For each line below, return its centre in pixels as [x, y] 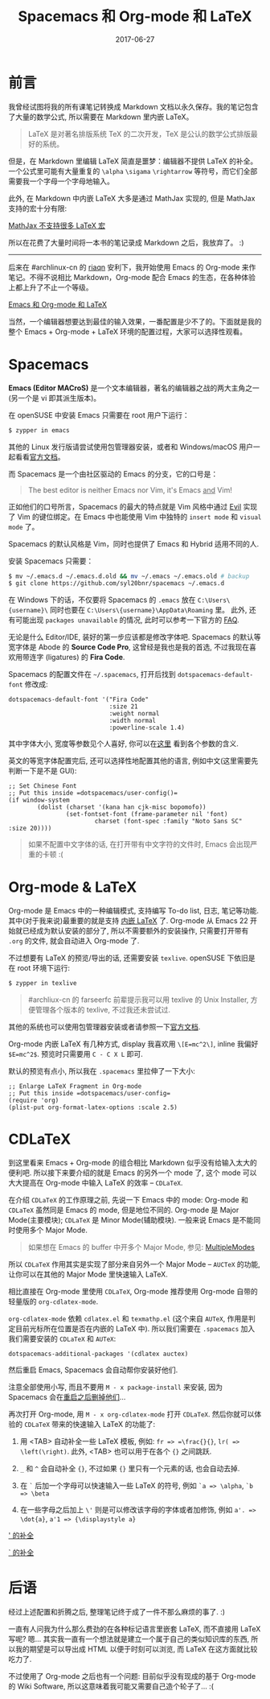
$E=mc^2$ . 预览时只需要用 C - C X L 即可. [76, 1054]
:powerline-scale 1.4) [147, 728]
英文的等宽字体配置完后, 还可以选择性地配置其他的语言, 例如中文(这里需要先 [133, 761]
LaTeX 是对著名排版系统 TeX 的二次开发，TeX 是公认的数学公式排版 [139, 134]
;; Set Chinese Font [43, 786]
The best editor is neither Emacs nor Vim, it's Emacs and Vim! [130, 490]
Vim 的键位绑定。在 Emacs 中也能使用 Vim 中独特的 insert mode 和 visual [139, 517]
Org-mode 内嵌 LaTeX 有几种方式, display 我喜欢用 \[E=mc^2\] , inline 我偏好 [133, 1044]
